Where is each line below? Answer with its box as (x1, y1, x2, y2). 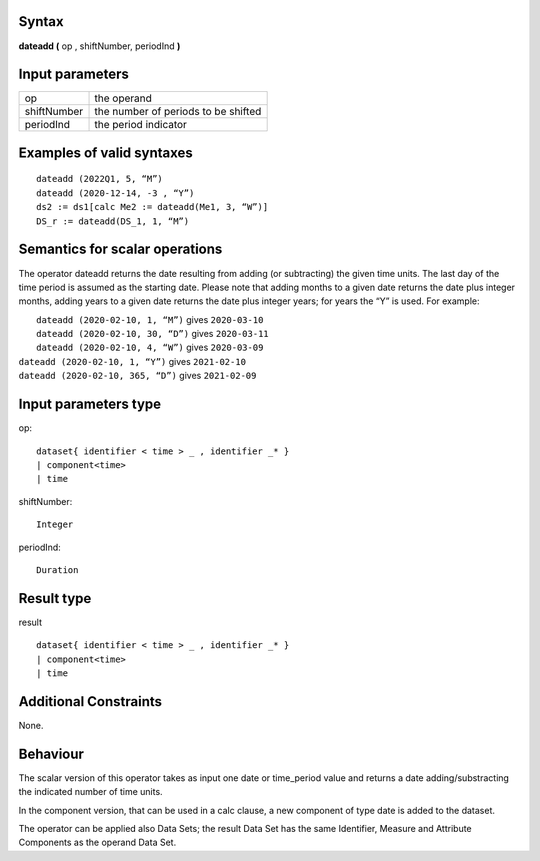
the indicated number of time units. (18, 786, 164, 798)
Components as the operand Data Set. (18, 836, 177, 849)
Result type (18, 590, 92, 607)
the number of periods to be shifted (94, 105, 262, 119)
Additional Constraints (18, 693, 163, 710)
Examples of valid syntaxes (18, 144, 194, 161)
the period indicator (94, 118, 187, 132)
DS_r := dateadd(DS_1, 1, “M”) (36, 215, 190, 227)
